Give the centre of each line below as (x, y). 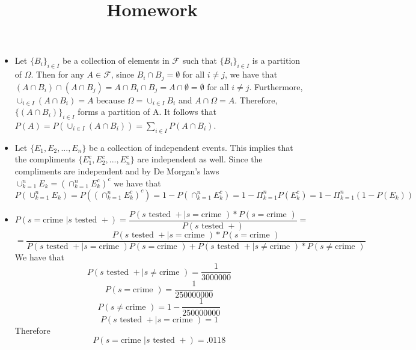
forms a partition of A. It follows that (147, 112)
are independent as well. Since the (200, 159)
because (111, 100)
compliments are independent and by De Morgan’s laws (117, 171)
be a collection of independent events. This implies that (191, 147)
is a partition (276, 60)
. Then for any (57, 74)
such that (200, 60)
